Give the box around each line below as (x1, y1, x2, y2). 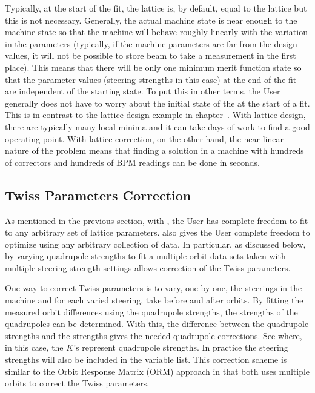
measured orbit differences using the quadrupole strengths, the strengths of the (5, 305, 298, 318)
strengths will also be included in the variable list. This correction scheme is (5, 353, 287, 366)
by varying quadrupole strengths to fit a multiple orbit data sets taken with (5, 249, 286, 262)
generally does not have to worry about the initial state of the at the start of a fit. (5, 96, 310, 109)
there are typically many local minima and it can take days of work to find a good (5, 120, 310, 133)
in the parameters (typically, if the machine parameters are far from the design (5, 37, 297, 50)
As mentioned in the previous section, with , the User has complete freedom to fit (5, 214, 308, 226)
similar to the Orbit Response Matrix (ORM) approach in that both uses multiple (5, 365, 310, 377)
